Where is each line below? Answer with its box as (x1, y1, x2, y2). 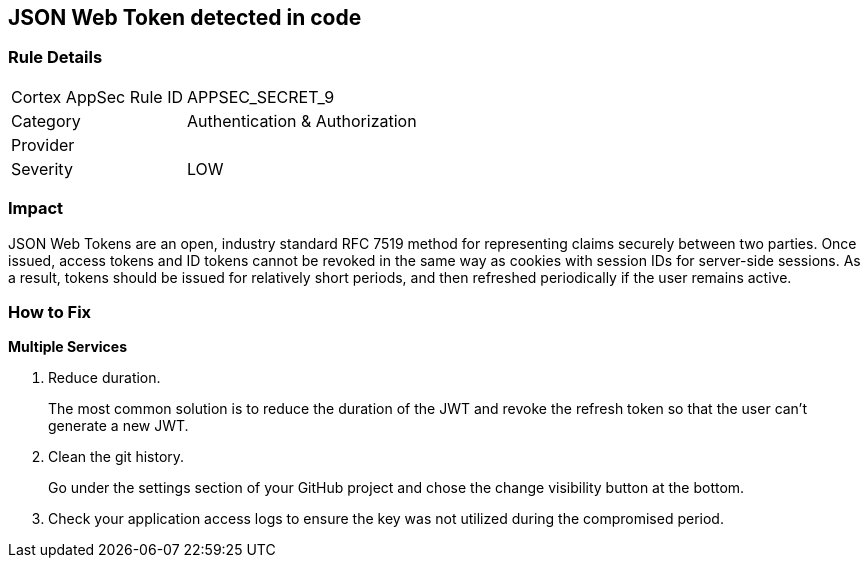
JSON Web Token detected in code (8, 5, 362, 30)
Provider (11, 134, 75, 155)
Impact (8, 198, 64, 219)
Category (11, 110, 81, 131)
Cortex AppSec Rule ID (11, 86, 184, 107)
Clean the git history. (48, 448, 185, 466)
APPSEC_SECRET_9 (187, 86, 335, 107)
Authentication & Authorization (187, 110, 417, 131)
